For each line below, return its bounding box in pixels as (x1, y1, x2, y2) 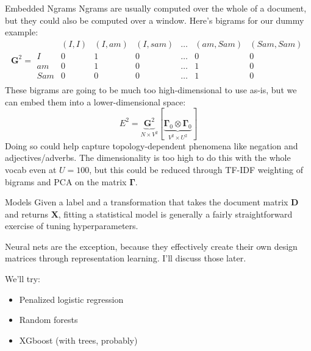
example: (5, 26, 38, 38)
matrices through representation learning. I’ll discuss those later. (5, 252, 246, 264)
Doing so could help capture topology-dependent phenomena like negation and (5, 139, 298, 152)
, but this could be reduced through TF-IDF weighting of (89, 163, 304, 175)
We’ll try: (5, 272, 41, 285)
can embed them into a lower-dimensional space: (5, 95, 186, 108)
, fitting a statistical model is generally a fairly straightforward (58, 207, 293, 220)
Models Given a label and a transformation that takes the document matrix (5, 196, 288, 208)
